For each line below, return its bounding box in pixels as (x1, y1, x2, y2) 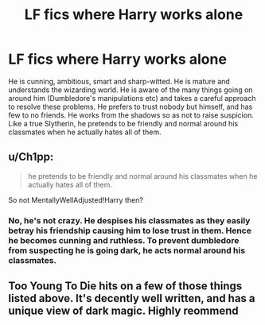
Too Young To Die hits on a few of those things (8, 280, 243, 293)
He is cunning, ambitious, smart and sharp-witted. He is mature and (8, 76, 231, 86)
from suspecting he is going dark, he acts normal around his (8, 245, 245, 256)
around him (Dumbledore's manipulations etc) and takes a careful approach (8, 93, 256, 103)
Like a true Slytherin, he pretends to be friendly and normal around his (8, 118, 239, 128)
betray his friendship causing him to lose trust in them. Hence (8, 225, 252, 236)
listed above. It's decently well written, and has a (8, 292, 256, 305)
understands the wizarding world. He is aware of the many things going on (8, 85, 253, 95)
